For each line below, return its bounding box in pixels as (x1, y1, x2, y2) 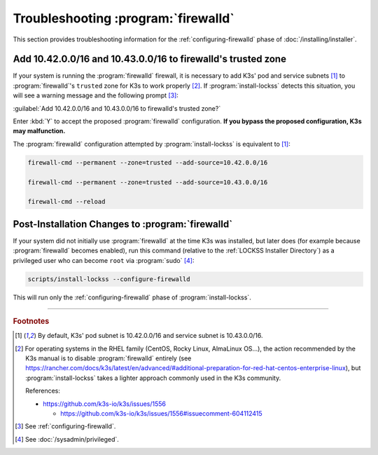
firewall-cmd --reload (27, 198, 106, 206)
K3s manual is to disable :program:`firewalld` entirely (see (25, 354, 192, 362)
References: (25, 386, 61, 395)
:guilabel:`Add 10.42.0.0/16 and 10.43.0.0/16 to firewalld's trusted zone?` (13, 104, 221, 112)
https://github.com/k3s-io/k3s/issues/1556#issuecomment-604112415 (60, 409, 262, 417)
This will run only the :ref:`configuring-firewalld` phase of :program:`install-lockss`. (13, 293, 251, 301)
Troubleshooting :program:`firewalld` (13, 11, 234, 26)
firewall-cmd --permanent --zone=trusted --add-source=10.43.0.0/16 (27, 178, 268, 186)
